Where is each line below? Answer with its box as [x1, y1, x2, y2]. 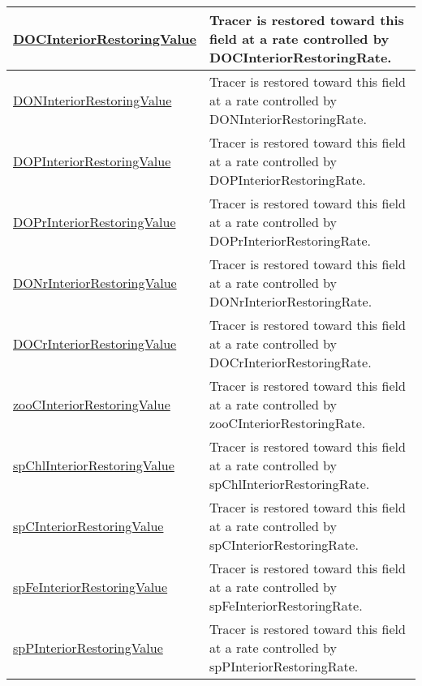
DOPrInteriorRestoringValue [13, 212, 176, 231]
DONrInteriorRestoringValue [13, 273, 177, 292]
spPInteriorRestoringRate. [209, 657, 359, 675]
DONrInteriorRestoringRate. [209, 292, 372, 311]
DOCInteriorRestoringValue [13, 29, 197, 48]
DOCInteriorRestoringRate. [209, 48, 392, 66]
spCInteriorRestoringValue [13, 517, 164, 535]
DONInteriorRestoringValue [13, 91, 172, 109]
